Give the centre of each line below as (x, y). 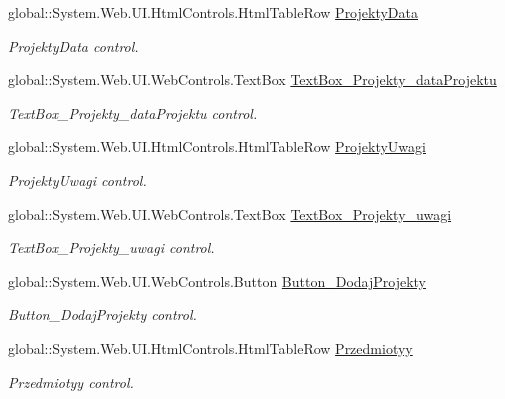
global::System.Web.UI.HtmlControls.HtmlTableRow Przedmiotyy (210, 347)
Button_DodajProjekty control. (102, 314)
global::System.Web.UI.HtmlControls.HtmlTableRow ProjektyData (213, 12)
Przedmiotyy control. (71, 381)
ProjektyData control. (73, 45)
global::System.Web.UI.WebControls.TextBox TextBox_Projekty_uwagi (230, 213)
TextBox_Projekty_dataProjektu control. (133, 112)
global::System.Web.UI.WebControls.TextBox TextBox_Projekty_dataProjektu (252, 79)
